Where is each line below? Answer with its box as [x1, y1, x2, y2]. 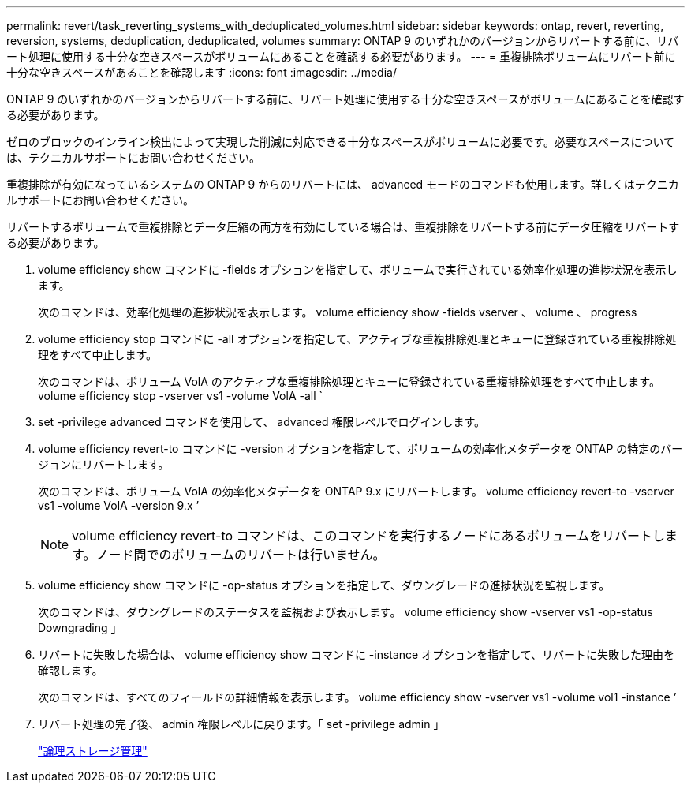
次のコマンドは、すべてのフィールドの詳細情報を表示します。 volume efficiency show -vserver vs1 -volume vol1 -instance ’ [38, 690, 677, 704]
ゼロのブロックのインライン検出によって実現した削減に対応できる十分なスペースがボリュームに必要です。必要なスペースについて [6, 135, 674, 148]
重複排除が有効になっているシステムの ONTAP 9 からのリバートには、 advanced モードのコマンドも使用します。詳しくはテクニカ [6, 178, 679, 191]
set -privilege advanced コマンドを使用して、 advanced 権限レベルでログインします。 [38, 415, 486, 428]
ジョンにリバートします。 [38, 458, 170, 471]
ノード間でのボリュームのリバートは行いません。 [95, 547, 386, 563]
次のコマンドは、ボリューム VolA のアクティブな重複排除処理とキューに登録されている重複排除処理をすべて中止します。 [38, 375, 660, 388]
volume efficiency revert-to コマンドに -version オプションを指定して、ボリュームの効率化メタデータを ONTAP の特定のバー [38, 442, 683, 455]
